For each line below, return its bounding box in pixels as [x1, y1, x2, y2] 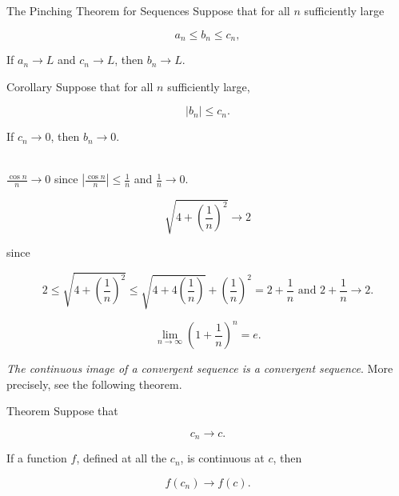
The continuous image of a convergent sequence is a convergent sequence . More [6, 360, 393, 377]
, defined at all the [76, 450, 167, 466]
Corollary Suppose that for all [6, 78, 154, 94]
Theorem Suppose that [6, 402, 118, 419]
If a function [6, 450, 67, 466]
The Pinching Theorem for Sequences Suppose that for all [6, 2, 290, 18]
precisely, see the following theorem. [6, 375, 182, 392]
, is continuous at [180, 450, 265, 466]
